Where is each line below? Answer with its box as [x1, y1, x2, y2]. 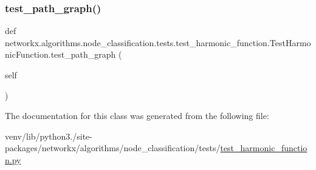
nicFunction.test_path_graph [5, 48, 116, 61]
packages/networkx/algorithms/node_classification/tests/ [5, 141, 221, 154]
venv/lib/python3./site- [5, 129, 92, 142]
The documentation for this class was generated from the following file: [5, 109, 269, 122]
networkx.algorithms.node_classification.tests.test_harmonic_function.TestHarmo [5, 36, 311, 49]
